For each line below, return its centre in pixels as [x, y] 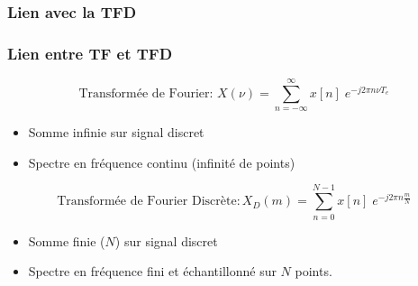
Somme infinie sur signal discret [116, 132]
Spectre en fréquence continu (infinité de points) [162, 162]
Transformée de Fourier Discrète [147, 202]
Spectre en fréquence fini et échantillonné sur [152, 271]
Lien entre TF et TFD [90, 53]
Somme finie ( [67, 240]
